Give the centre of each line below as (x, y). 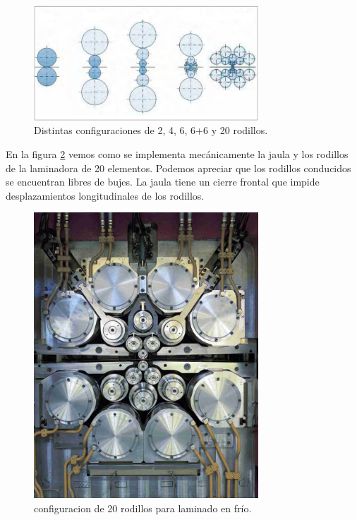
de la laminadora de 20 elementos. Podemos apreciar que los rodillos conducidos (178, 168)
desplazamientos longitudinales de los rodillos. (105, 195)
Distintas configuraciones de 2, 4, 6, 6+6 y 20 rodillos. (151, 130)
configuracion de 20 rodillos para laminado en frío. (143, 508)
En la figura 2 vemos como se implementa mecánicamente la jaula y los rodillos (177, 153)
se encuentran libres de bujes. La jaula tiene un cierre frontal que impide (163, 182)
